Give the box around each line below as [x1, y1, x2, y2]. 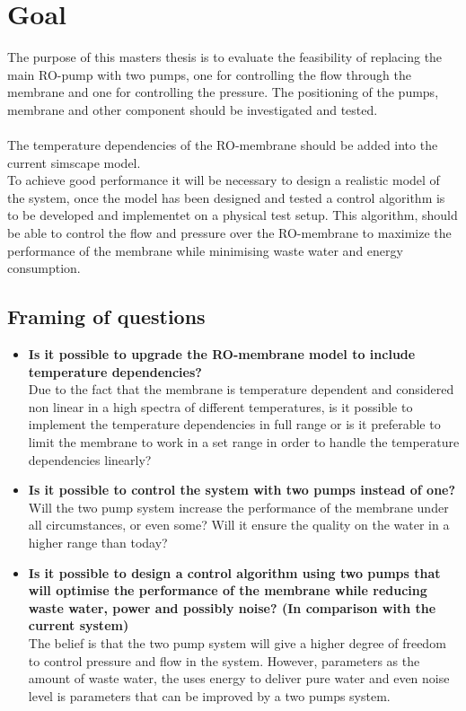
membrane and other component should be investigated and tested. [7, 100, 378, 118]
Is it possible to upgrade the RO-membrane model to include [28, 345, 416, 364]
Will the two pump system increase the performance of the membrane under [28, 497, 449, 516]
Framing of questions [7, 303, 206, 330]
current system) [28, 616, 129, 635]
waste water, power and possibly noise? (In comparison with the [28, 598, 436, 617]
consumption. [7, 259, 81, 277]
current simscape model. [7, 153, 141, 171]
